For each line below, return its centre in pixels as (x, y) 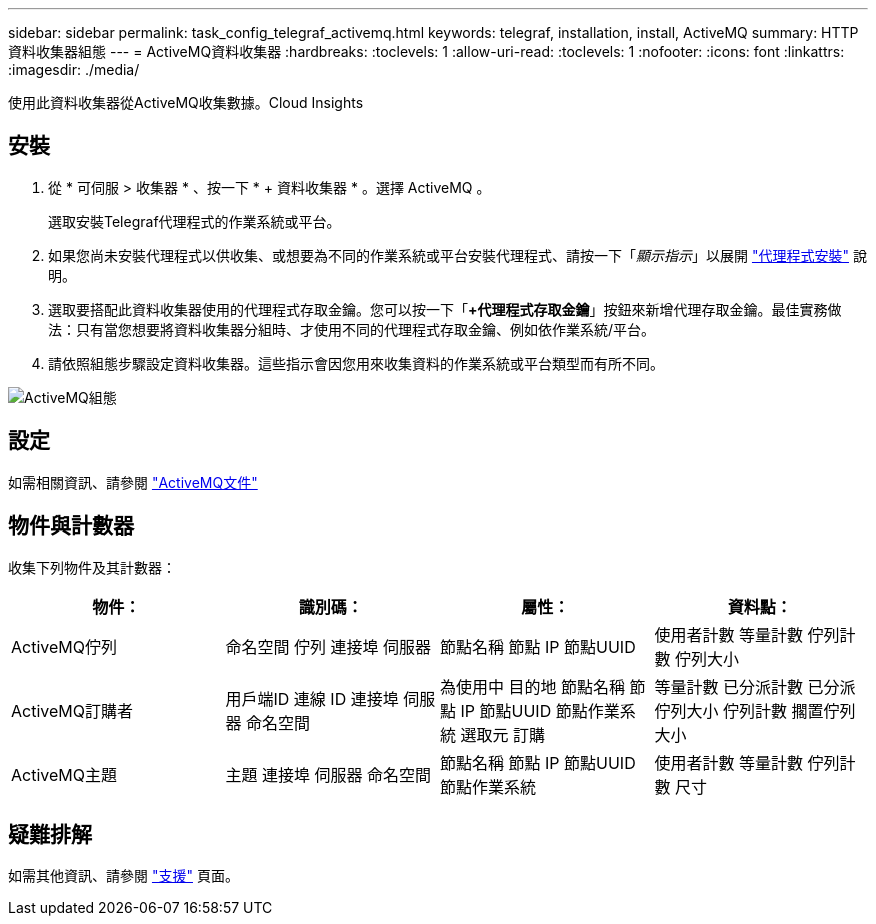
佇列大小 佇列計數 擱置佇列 (755, 710)
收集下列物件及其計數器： (92, 567)
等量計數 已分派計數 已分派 (755, 686)
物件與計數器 (71, 526)
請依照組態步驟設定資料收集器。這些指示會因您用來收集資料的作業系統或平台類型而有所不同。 (356, 363)
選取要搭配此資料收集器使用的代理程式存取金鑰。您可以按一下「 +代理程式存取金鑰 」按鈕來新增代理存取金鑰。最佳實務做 (445, 309)
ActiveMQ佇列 (64, 646)
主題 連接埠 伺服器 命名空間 (328, 774)
